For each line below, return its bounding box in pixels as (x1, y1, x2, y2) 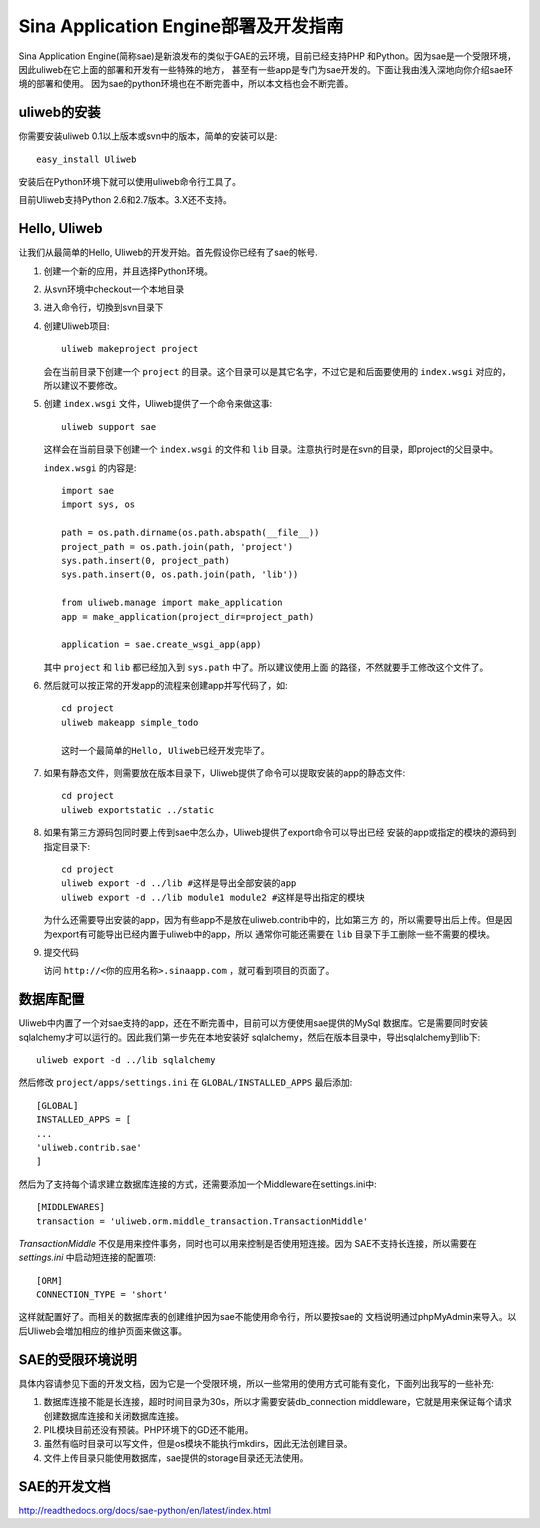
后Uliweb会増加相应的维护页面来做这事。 (18, 1325, 188, 1337)
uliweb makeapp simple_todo (61, 716, 199, 728)
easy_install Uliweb (36, 153, 137, 165)
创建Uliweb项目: (43, 320, 110, 332)
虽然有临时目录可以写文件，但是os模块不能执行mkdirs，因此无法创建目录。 (43, 1438, 354, 1450)
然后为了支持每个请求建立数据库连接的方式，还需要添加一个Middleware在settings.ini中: (18, 1178, 377, 1190)
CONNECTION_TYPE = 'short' (36, 1289, 169, 1300)
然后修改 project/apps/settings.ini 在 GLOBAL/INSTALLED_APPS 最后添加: (18, 1076, 353, 1089)
